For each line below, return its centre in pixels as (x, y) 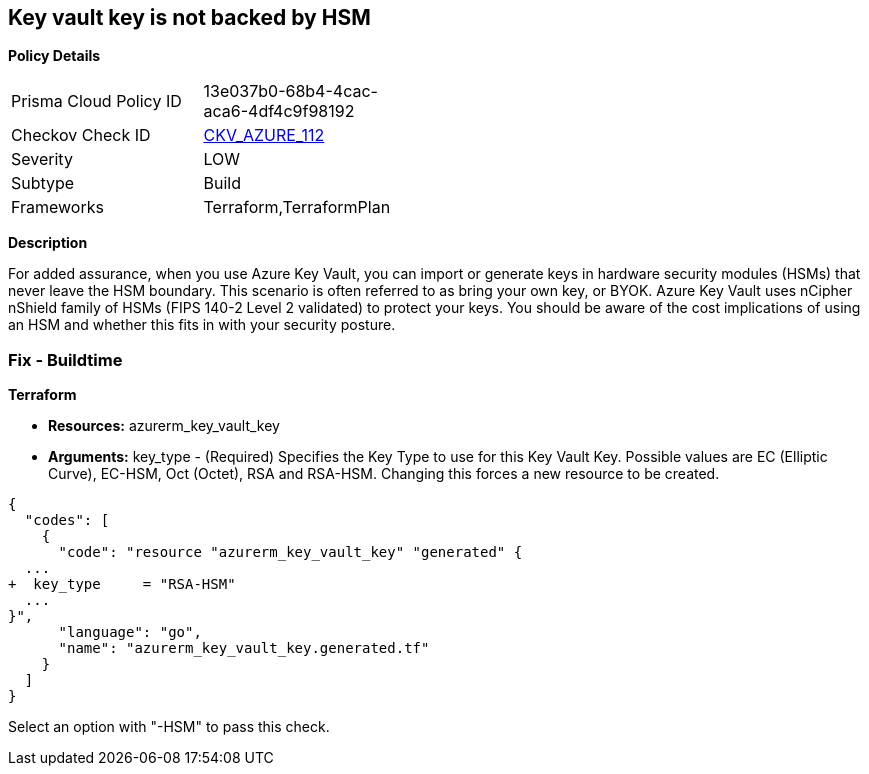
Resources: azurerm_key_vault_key (164, 426)
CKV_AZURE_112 (264, 135)
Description (48, 243)
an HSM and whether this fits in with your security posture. (202, 325)
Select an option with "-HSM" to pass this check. (169, 727)
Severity (42, 159)
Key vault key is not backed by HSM (189, 17)
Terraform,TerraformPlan (297, 207)
